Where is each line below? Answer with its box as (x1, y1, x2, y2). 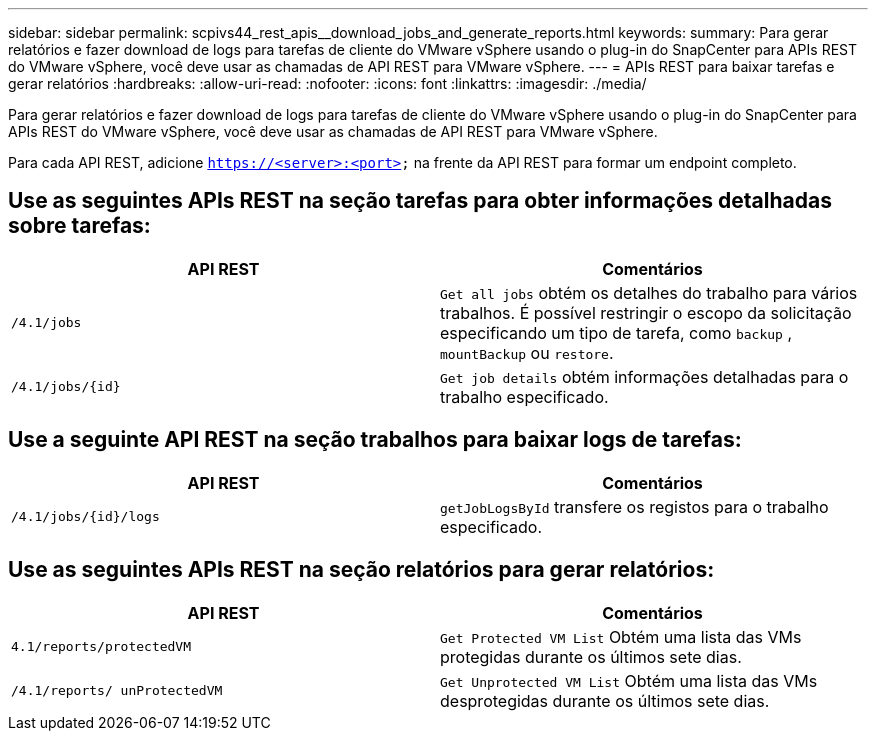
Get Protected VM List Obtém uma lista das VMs (440, 626, 802, 647)
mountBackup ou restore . (440, 342, 614, 363)
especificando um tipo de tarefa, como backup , (440, 322, 793, 343)
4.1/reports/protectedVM (11, 639, 192, 655)
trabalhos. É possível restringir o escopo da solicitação (440, 302, 852, 323)
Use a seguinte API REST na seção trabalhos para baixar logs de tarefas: (8, 427, 742, 453)
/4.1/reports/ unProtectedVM (11, 683, 223, 699)
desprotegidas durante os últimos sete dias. (440, 690, 770, 711)
